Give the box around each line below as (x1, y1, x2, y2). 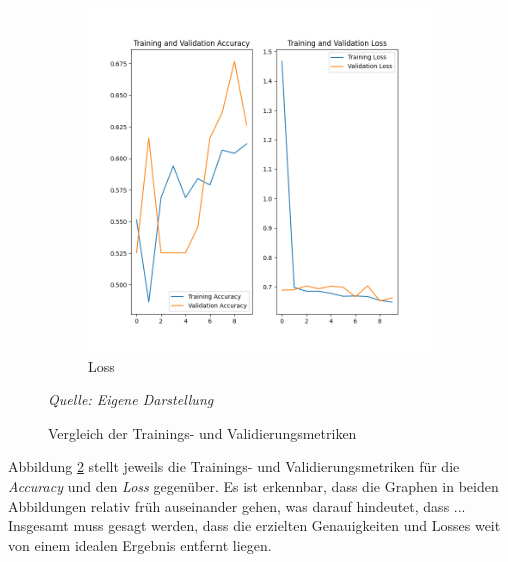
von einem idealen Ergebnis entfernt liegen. (8, 534, 272, 555)
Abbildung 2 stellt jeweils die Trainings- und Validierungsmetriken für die (8, 456, 460, 477)
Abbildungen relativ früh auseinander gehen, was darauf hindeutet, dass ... (8, 495, 466, 516)
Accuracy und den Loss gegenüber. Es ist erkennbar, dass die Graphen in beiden (8, 475, 499, 496)
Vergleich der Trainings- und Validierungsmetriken (48, 422, 357, 443)
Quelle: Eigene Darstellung (48, 389, 214, 410)
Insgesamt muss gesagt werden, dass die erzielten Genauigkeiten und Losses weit (8, 515, 501, 536)
